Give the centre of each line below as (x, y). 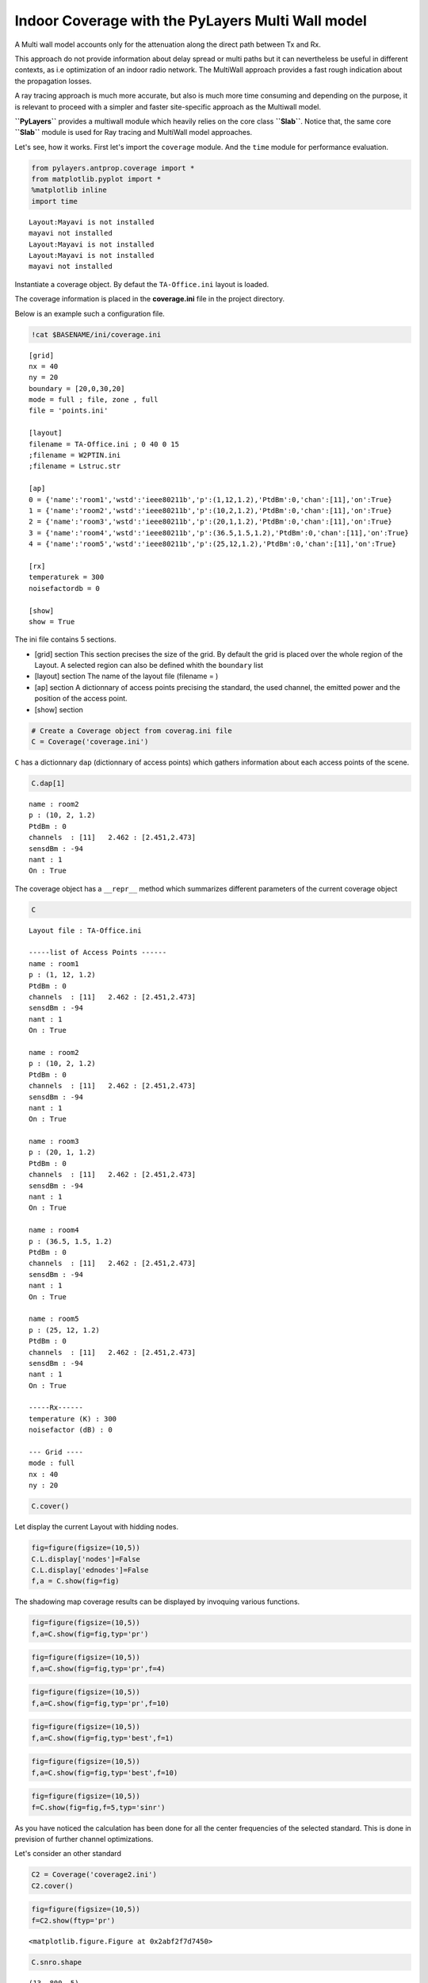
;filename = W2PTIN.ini (75, 455)
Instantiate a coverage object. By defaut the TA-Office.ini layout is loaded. (142, 284)
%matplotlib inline (69, 190)
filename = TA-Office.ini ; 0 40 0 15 (104, 444)
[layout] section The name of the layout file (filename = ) (126, 676)
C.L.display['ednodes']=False (90, 1570)
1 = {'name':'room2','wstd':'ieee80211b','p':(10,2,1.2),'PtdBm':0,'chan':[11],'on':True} (210, 510)
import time (55, 201)
